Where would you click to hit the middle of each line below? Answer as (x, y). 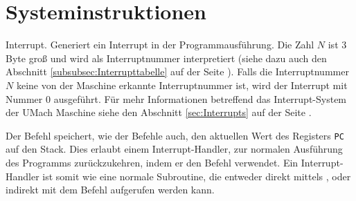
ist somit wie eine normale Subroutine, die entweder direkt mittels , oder (197, 176)
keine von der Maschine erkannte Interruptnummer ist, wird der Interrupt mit (182, 85)
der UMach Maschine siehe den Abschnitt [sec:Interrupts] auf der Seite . (159, 112)
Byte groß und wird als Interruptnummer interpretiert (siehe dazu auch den (166, 58)
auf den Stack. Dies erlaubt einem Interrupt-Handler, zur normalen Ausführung (174, 149)
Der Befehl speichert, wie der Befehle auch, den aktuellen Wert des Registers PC (175, 135)
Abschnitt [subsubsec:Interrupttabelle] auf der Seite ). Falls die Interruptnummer (177, 71)
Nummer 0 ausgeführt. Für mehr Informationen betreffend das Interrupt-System (176, 98)
